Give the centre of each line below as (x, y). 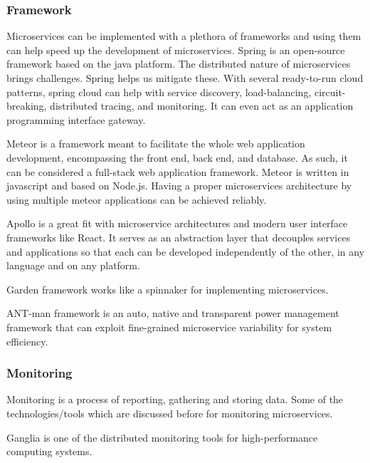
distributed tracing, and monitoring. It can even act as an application (202, 106)
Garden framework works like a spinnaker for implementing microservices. (168, 289)
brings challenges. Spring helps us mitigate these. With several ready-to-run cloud (185, 78)
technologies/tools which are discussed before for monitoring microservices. (170, 413)
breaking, (27, 106)
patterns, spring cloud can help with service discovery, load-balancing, (159, 92)
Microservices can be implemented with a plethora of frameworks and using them (184, 36)
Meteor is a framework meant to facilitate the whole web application (156, 144)
